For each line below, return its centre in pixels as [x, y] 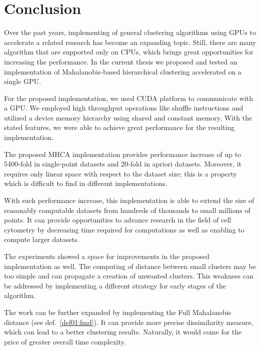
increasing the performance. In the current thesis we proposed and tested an [121, 61]
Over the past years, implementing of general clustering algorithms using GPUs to [130, 32]
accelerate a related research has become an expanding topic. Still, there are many [130, 42]
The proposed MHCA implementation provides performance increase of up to [123, 154]
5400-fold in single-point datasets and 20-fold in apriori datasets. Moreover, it [123, 164]
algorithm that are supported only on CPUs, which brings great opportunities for [129, 52]
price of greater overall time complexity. [65, 341]
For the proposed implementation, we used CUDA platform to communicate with [129, 98]
